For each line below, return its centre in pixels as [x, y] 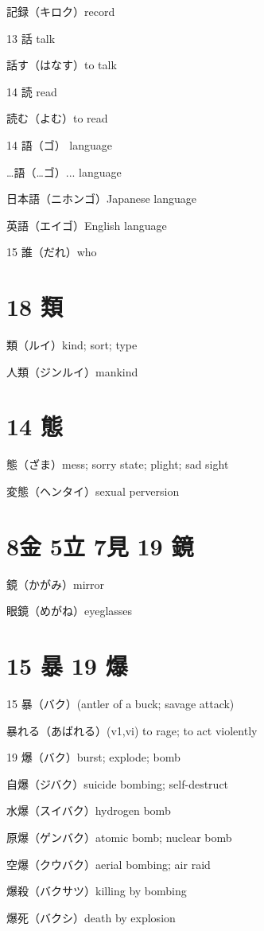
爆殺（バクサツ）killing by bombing [97, 891]
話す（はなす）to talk [62, 65]
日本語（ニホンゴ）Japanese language [102, 199]
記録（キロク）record [61, 11]
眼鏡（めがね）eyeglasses [70, 611]
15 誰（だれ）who [52, 252]
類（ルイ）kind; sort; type [72, 345]
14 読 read [32, 91]
